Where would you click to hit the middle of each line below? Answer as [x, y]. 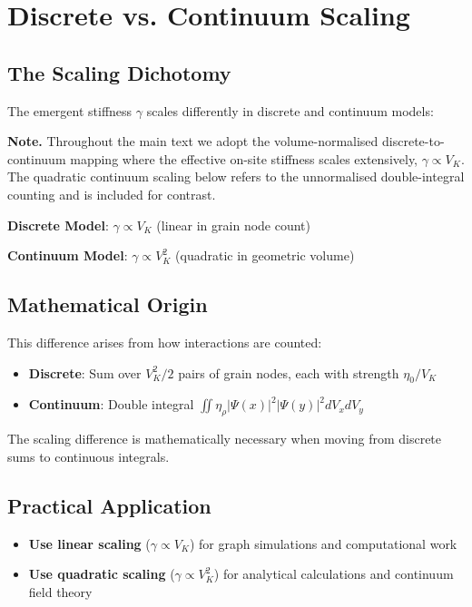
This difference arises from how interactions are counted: [165, 342]
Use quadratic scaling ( [102, 574]
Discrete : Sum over [85, 372]
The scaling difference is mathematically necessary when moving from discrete [225, 439]
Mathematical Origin [108, 304]
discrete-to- [413, 141]
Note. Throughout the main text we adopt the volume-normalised [193, 141]
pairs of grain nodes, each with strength [289, 372]
